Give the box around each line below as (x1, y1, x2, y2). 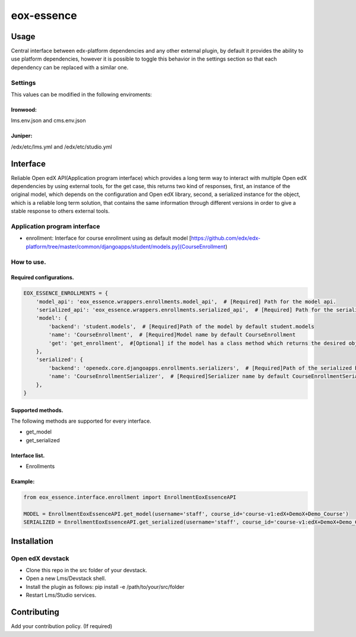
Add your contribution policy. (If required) (11, 623, 113, 630)
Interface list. (11, 452, 45, 459)
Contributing (11, 607, 59, 617)
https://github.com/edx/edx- (190, 234, 261, 242)
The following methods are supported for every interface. (11, 417, 151, 424)
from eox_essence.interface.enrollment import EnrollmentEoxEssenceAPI (23, 494, 237, 501)
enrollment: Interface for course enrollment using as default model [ (26, 234, 192, 242)
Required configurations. (11, 274, 74, 281)
